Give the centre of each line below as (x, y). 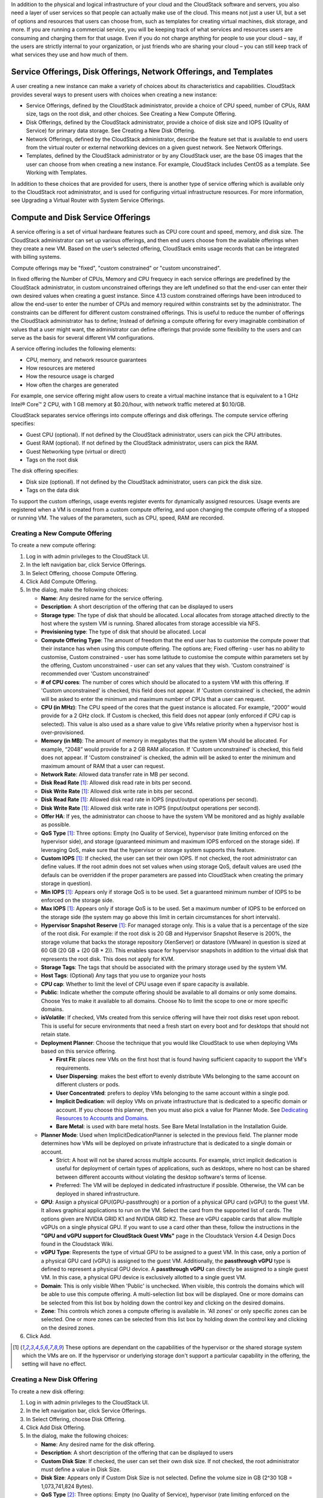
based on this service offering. (79, 1051)
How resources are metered (60, 368)
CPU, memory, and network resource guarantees (86, 360)
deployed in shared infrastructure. (98, 1194)
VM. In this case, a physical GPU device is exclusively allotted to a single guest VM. (144, 1277)
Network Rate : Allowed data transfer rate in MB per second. (115, 774)
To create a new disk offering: (48, 1391)
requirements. (73, 1068)
